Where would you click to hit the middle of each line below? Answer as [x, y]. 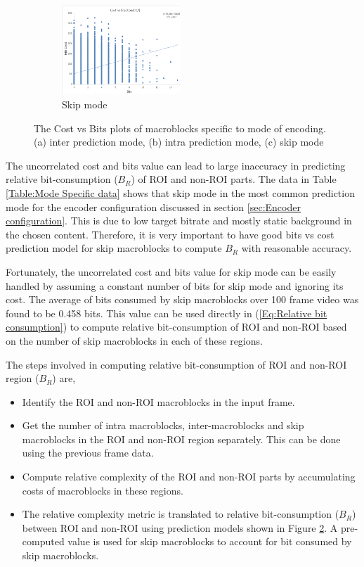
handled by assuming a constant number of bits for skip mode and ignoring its [175, 285]
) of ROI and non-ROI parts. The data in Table [234, 179]
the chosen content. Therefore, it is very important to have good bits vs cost [170, 234]
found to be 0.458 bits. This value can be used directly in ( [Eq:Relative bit [167, 313]
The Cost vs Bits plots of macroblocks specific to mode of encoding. [180, 128]
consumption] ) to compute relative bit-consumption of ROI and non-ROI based [176, 327]
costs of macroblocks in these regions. [103, 490]
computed [43, 541]
